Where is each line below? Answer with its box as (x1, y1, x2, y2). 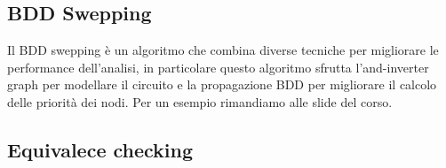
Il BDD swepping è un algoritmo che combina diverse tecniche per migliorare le (7, 41, 439, 59)
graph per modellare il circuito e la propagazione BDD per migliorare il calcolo (7, 75, 437, 94)
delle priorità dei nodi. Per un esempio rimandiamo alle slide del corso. (7, 92, 393, 111)
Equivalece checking (7, 135, 194, 163)
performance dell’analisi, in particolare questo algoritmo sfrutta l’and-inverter (7, 57, 429, 76)
